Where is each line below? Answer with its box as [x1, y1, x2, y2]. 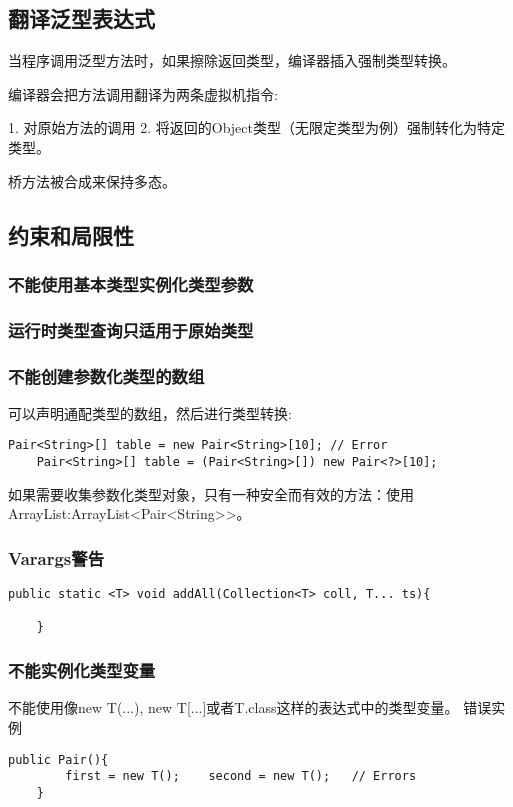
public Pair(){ [8, 752, 109, 767]
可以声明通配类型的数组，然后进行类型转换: [8, 402, 292, 423]
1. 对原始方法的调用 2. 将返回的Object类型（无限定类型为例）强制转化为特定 [8, 117, 505, 138]
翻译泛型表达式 [8, 3, 155, 34]
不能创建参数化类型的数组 [8, 363, 205, 388]
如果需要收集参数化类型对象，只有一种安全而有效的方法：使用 [8, 483, 414, 504]
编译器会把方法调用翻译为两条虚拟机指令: [8, 83, 278, 104]
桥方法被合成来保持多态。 [8, 170, 176, 191]
